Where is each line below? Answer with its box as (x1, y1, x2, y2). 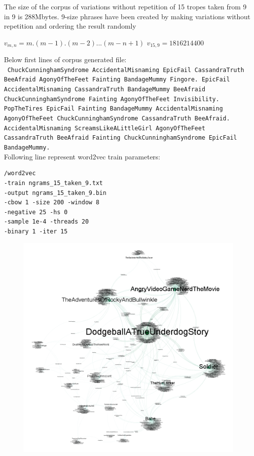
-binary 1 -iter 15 (4, 228, 68, 235)
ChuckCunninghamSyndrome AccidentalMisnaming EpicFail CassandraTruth (7, 66, 244, 74)
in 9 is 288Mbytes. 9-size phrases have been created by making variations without (4, 11, 251, 21)
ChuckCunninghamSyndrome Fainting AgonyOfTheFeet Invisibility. (4, 95, 219, 103)
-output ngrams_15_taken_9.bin (4, 189, 107, 196)
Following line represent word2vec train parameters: (4, 151, 160, 161)
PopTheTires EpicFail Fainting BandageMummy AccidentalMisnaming (4, 105, 223, 113)
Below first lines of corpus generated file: (4, 54, 127, 65)
